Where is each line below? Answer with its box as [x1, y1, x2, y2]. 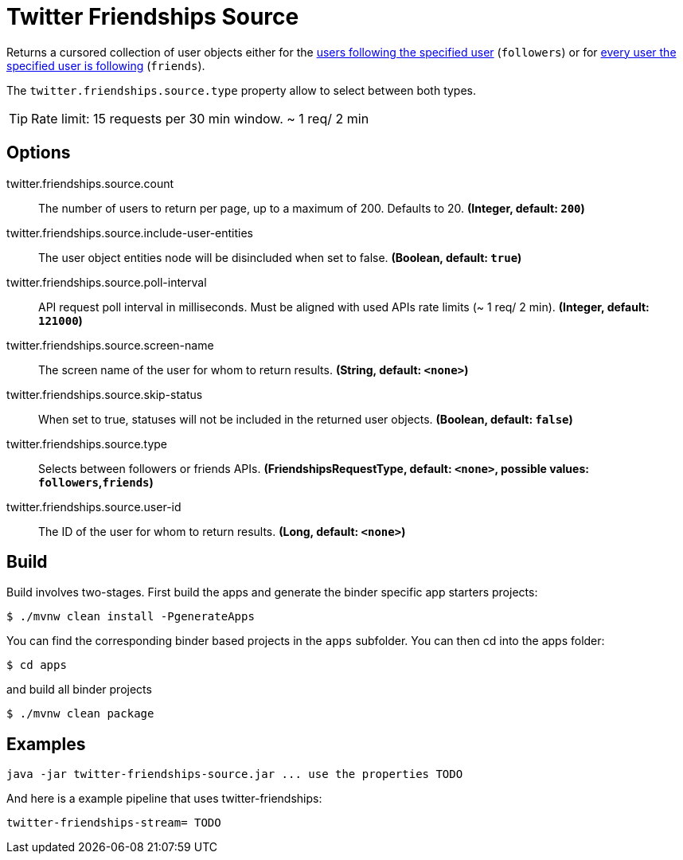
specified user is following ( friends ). [6, 58, 205, 72]
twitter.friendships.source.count [6, 176, 174, 190]
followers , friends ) [38, 475, 154, 489]
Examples [6, 733, 86, 754]
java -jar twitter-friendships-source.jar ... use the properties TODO [6, 768, 463, 781]
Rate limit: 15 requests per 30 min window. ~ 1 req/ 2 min [31, 110, 369, 127]
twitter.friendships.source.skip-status [6, 387, 203, 401]
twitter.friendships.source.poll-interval [6, 275, 207, 289]
